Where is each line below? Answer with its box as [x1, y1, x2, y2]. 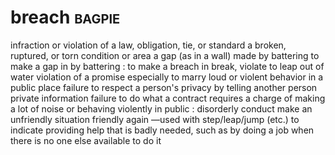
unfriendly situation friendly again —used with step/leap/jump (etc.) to [10, 113, 300, 125]
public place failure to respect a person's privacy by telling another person [10, 81, 318, 93]
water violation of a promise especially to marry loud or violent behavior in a [10, 71, 324, 83]
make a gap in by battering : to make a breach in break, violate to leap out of [10, 60, 325, 72]
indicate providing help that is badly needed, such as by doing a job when [10, 124, 315, 136]
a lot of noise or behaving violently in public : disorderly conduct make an [10, 102, 313, 115]
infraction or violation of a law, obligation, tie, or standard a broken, [10, 39, 287, 51]
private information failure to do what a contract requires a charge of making [10, 92, 326, 104]
